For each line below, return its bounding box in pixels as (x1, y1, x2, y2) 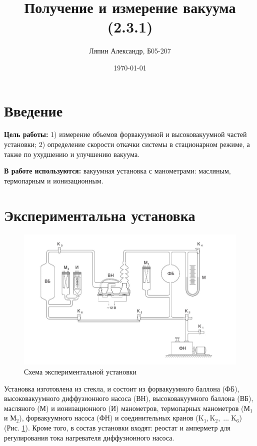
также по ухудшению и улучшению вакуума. (4, 148, 140, 159)
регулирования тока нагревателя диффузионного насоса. (4, 432, 174, 442)
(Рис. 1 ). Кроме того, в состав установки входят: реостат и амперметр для (4, 422, 230, 433)
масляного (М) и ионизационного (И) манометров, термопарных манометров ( (4, 402, 244, 413)
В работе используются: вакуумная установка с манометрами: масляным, (4, 165, 231, 176)
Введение (4, 100, 63, 120)
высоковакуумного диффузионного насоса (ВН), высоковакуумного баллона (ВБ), (4, 393, 253, 403)
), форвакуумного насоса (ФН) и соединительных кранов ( (19, 412, 198, 423)
